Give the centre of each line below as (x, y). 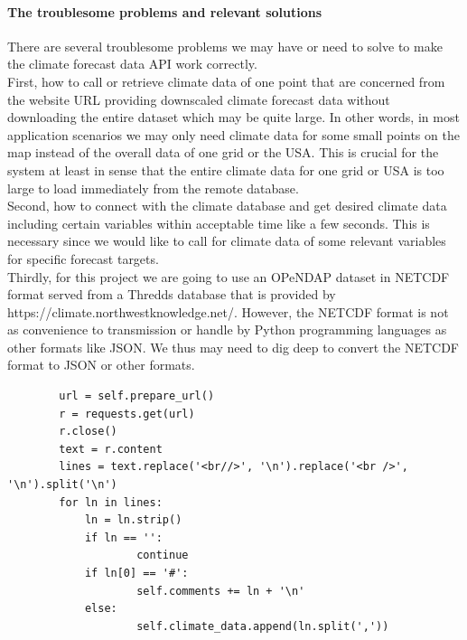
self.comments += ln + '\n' (221, 591)
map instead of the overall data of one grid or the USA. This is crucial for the (223, 152)
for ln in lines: (111, 502)
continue (163, 555)
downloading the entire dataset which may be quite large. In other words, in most (233, 117)
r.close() (88, 432)
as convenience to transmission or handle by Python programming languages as (227, 329)
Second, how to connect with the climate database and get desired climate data (227, 206)
